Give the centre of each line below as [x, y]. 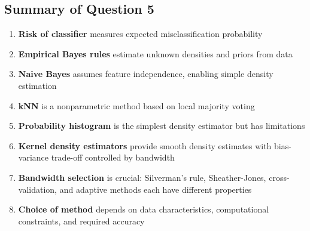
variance [34, 157]
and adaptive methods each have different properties [156, 189]
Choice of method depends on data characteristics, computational [144, 209]
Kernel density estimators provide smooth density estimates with [145, 145]
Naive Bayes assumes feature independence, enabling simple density [146, 74]
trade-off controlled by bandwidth [113, 157]
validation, [37, 189]
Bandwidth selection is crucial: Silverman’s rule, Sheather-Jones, [142, 177]
